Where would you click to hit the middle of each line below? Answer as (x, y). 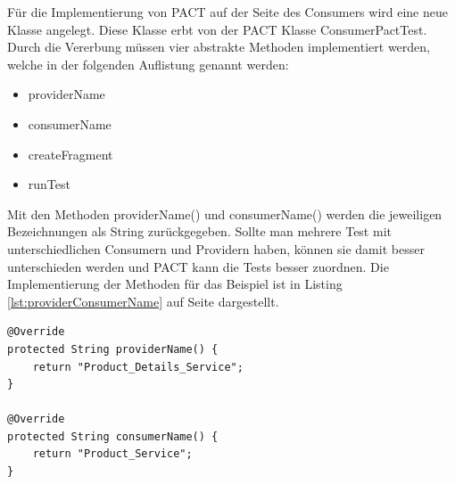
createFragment (70, 154)
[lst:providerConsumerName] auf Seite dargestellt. (143, 301)
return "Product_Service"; (112, 454)
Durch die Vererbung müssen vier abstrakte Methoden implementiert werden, (219, 47)
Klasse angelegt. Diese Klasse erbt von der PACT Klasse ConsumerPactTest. (217, 29)
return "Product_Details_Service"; (138, 367)
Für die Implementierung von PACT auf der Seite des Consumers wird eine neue (228, 12)
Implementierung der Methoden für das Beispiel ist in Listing (175, 284)
